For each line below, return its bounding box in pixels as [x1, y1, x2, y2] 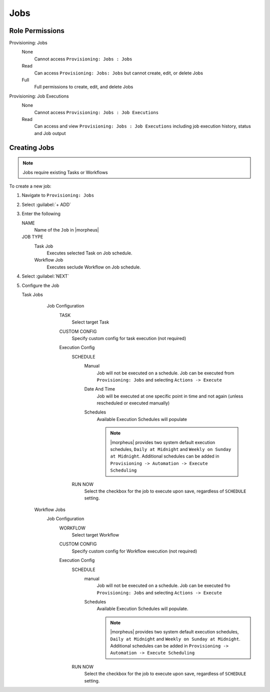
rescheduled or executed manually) [96, 400, 170, 406]
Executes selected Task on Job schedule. [46, 250, 132, 256]
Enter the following [21, 210, 61, 217]
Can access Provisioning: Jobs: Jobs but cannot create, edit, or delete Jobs [34, 70, 203, 76]
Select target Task [71, 319, 109, 325]
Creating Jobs [9, 143, 54, 152]
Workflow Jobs [34, 506, 66, 512]
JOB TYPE [21, 234, 43, 240]
